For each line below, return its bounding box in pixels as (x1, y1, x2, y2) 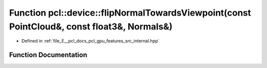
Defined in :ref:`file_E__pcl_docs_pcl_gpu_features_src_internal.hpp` (21, 38, 160, 44)
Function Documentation (9, 51, 88, 59)
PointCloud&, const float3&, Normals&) (9, 21, 173, 32)
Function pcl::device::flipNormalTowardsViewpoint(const (9, 7, 252, 18)
